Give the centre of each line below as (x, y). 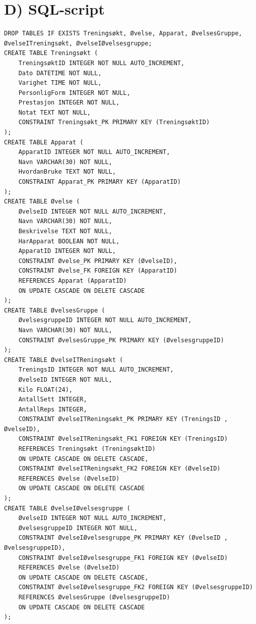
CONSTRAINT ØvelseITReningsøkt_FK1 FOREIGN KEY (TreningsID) (123, 439)
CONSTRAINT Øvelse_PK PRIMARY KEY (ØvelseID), (98, 261)
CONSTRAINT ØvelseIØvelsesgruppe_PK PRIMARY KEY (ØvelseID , (123, 538)
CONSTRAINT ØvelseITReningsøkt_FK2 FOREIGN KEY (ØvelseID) (119, 469)
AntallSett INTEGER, (53, 400)
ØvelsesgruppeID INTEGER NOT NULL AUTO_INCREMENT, (105, 320)
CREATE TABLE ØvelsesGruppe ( (55, 310)
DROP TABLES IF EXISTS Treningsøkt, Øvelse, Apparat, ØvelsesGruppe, (123, 34)
